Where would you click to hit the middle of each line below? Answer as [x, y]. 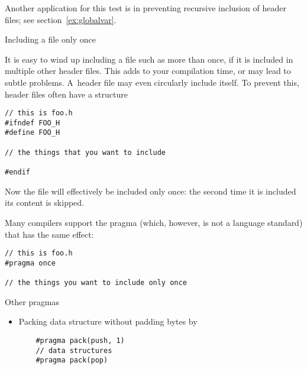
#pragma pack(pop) [72, 360]
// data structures [74, 350]
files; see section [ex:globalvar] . [61, 19]
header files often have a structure [66, 94]
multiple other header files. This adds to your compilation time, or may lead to [148, 71]
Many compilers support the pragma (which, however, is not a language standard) [154, 222]
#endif [17, 172]
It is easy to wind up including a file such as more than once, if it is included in [149, 59]
